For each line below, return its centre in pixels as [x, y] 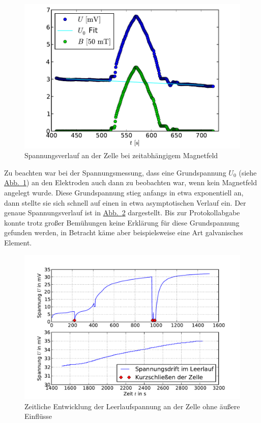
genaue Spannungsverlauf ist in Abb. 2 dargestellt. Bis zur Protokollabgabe [122, 213]
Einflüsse [38, 416]
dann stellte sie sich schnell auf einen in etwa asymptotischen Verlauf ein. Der [125, 202]
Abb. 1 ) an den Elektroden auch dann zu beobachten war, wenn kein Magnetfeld [130, 182]
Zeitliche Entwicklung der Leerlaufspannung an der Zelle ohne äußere [132, 406]
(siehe [248, 172]
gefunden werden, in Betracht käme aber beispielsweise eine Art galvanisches [124, 232]
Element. [18, 242]
